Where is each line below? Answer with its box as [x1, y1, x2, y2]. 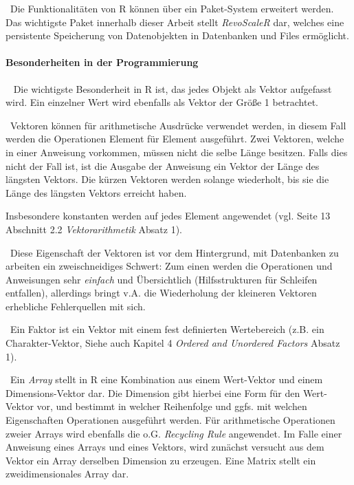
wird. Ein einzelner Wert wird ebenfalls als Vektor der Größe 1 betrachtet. [5, 95, 318, 109]
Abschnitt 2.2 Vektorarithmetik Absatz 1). [5, 222, 182, 236]
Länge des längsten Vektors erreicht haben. [5, 185, 187, 200]
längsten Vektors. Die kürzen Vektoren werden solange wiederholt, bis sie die [5, 172, 329, 186]
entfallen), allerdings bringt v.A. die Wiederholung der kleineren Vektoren [5, 285, 317, 300]
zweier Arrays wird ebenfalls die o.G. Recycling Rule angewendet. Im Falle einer [5, 426, 342, 440]
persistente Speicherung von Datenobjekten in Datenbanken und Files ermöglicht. [5, 28, 349, 43]
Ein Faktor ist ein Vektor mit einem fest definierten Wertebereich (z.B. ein [10, 322, 324, 336]
